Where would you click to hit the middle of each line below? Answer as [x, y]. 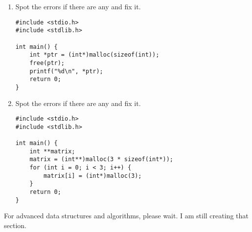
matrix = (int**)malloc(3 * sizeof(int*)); [101, 159]
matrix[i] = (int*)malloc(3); [93, 176]
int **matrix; [52, 151]
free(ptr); [47, 63]
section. [15, 225]
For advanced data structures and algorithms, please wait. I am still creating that [126, 216]
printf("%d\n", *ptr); [66, 71]
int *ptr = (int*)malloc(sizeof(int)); [94, 55]
